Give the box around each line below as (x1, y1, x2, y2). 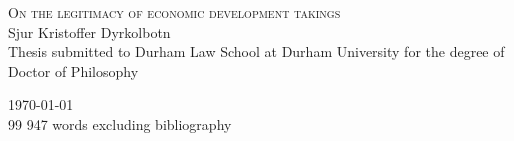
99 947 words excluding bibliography (8, 113, 232, 134)
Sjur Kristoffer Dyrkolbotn (8, 21, 171, 42)
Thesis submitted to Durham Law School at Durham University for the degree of (8, 41, 505, 62)
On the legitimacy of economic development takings (8, 2, 341, 22)
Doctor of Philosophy (8, 60, 139, 81)
